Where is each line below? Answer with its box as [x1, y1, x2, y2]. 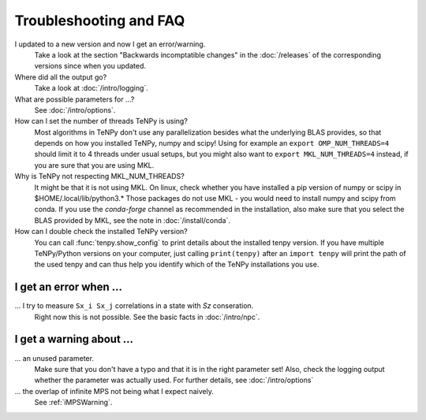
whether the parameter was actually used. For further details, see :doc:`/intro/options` [34, 375, 314, 385]
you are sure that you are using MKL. [34, 160, 155, 169]
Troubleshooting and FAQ [14, 12, 185, 29]
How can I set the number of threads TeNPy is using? [14, 117, 189, 126]
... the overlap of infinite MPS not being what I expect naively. [14, 386, 215, 396]
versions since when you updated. [34, 61, 146, 71]
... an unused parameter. [14, 353, 95, 362]
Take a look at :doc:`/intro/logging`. [34, 84, 149, 93]
